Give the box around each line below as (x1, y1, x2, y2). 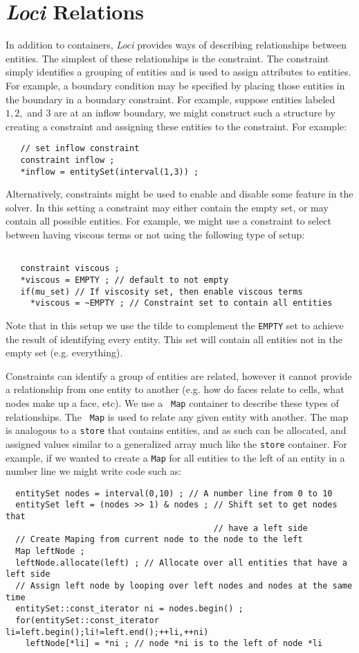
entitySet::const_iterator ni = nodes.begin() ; (15, 604, 243, 614)
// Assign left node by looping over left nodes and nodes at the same (15, 581, 353, 591)
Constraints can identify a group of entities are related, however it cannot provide (6, 368, 352, 383)
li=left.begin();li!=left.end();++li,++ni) (6, 627, 209, 637)
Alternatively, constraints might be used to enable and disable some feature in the (6, 186, 353, 201)
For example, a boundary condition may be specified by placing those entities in (6, 78, 345, 92)
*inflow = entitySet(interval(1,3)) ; (20, 166, 199, 177)
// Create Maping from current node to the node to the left (15, 534, 303, 545)
